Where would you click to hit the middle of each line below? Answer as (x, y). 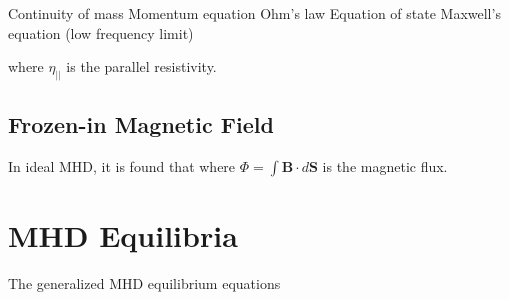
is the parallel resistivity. (141, 66)
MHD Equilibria (123, 235)
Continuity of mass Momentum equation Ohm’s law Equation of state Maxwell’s (254, 13)
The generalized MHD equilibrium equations (144, 283)
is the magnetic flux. (385, 166)
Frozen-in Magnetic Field (141, 124)
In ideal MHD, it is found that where (122, 166)
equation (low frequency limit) (101, 32)
